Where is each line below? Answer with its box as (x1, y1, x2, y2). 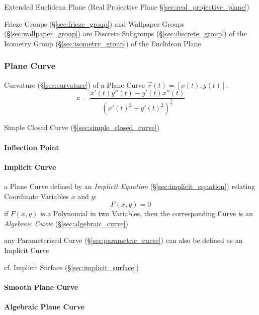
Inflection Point (4, 142, 59, 152)
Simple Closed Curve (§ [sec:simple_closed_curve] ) (4, 122, 159, 133)
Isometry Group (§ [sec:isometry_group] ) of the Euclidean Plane (4, 38, 201, 48)
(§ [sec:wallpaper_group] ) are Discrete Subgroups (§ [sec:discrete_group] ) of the (4, 28, 247, 39)
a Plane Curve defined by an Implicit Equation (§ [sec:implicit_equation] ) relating (4, 181, 255, 192)
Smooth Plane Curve (4, 281, 78, 292)
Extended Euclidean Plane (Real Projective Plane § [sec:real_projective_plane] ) (4, 2, 249, 12)
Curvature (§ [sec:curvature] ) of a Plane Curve (4, 79, 145, 90)
